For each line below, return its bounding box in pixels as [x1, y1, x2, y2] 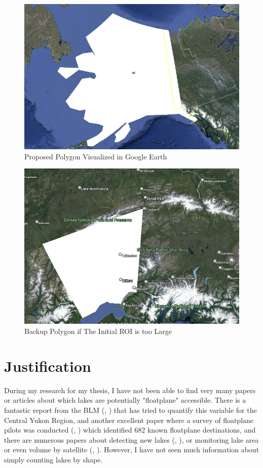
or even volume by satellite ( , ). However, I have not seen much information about [4, 444, 259, 455]
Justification [4, 355, 91, 376]
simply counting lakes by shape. [4, 454, 103, 464]
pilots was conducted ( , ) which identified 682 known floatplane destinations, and [4, 424, 256, 435]
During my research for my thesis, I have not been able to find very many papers [4, 385, 256, 395]
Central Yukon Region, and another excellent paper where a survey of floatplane [4, 414, 254, 425]
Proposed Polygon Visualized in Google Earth [24, 151, 167, 161]
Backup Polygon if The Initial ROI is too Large [24, 326, 172, 336]
